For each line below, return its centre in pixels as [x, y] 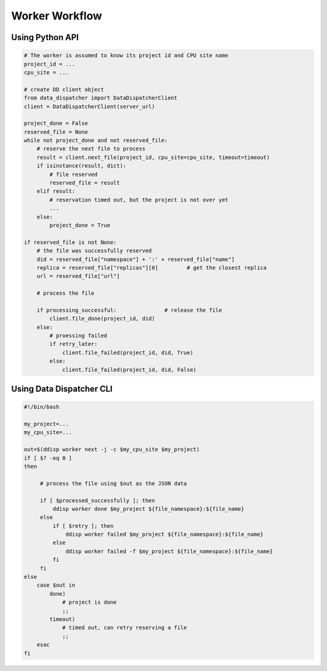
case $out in [56, 585]
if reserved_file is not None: [71, 242]
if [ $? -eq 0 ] [48, 458]
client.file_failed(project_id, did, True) [128, 352]
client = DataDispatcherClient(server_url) [90, 106]
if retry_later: [74, 344]
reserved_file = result [85, 183]
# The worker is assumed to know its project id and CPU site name [126, 56]
